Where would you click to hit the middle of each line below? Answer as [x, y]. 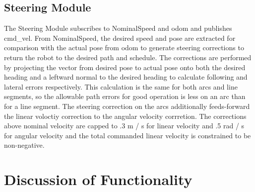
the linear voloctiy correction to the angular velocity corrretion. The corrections [125, 116]
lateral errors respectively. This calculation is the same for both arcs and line [121, 86]
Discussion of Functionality [98, 179]
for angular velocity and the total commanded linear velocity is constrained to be [127, 135]
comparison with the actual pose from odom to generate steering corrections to [124, 48]
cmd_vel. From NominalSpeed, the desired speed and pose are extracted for [120, 38]
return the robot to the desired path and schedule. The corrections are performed [128, 57]
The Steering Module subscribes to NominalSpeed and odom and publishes [118, 28]
